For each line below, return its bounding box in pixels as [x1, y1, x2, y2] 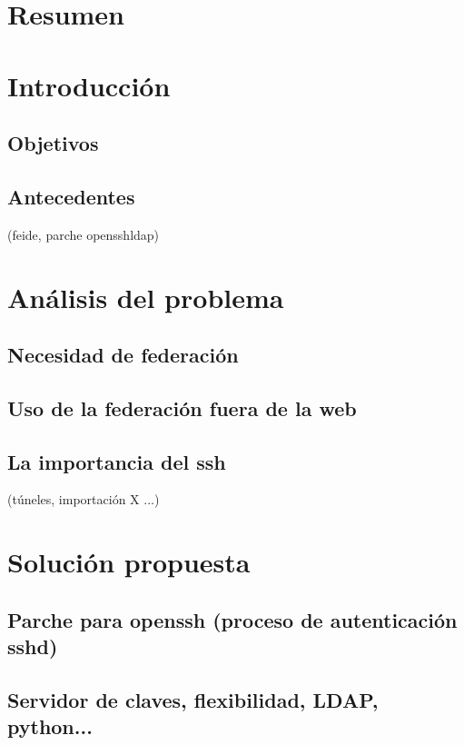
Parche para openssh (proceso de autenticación [7, 605, 458, 633]
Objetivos [7, 129, 99, 157]
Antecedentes [7, 182, 135, 210]
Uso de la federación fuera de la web [7, 393, 357, 422]
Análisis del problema [7, 278, 284, 315]
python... [7, 712, 93, 740]
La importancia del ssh [7, 447, 226, 475]
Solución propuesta [7, 543, 251, 581]
